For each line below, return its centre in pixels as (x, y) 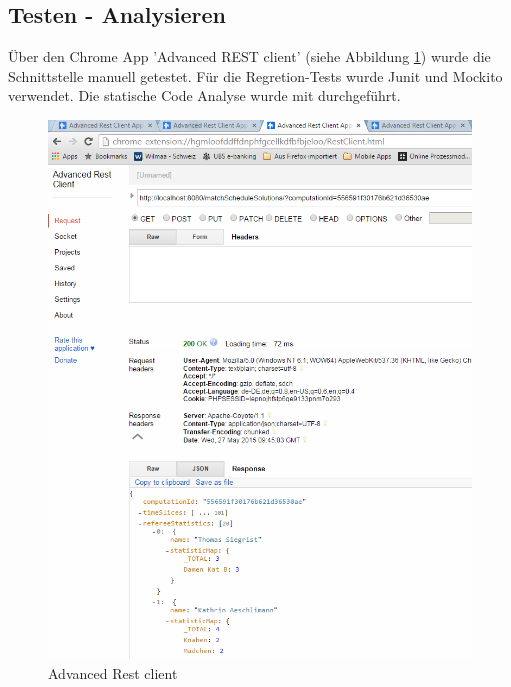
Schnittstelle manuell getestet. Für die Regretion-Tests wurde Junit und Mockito (255, 75)
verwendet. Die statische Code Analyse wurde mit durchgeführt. (204, 95)
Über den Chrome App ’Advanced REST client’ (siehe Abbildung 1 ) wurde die (249, 56)
